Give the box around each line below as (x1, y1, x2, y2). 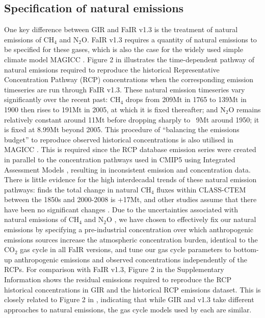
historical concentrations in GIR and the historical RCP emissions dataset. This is (4, 284, 261, 295)
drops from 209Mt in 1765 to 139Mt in (125, 94, 247, 105)
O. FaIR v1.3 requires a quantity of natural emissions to (82, 34, 257, 44)
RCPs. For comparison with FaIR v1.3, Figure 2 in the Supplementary (4, 264, 224, 275)
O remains (228, 104, 261, 114)
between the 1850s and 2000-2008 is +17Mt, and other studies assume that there (4, 194, 257, 205)
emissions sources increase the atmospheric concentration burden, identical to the (4, 234, 258, 244)
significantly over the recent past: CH (4, 94, 121, 105)
